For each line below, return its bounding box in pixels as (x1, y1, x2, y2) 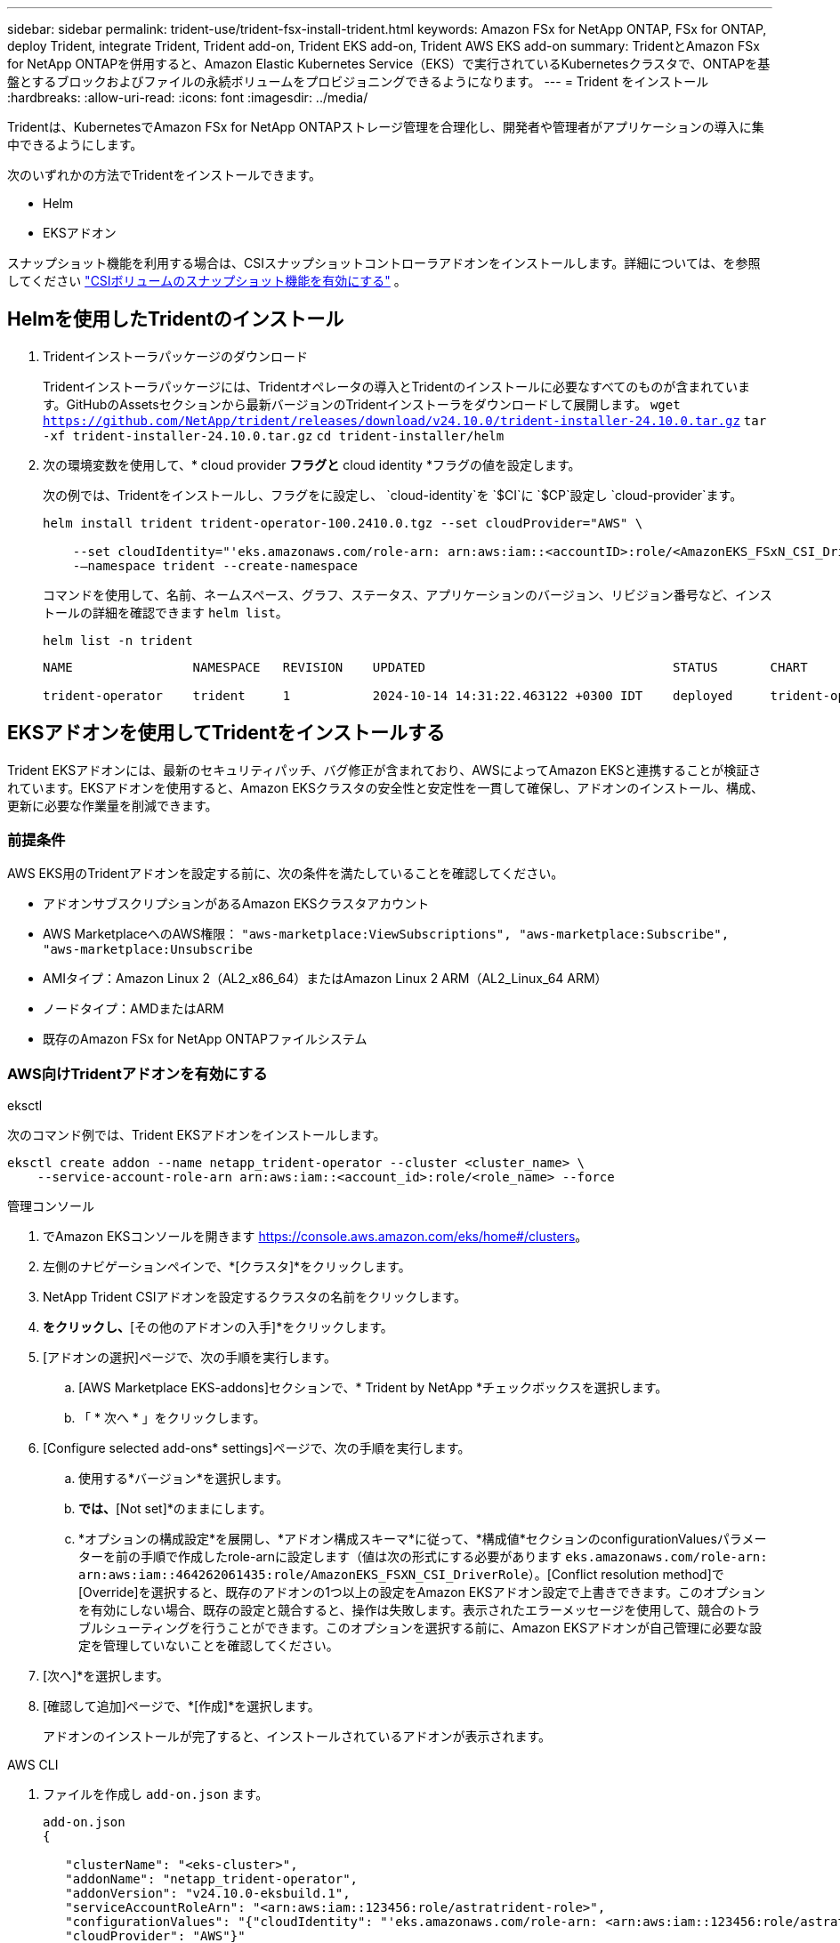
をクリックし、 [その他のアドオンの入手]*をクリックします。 (43, 1319, 393, 1335)
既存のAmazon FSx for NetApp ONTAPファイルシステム (43, 1031, 367, 1047)
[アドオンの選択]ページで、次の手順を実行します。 (43, 1350, 336, 1366)
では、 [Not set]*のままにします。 (78, 1501, 272, 1517)
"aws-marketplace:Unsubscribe (43, 942, 254, 957)
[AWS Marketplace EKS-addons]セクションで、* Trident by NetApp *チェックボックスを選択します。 (78, 1380, 668, 1396)
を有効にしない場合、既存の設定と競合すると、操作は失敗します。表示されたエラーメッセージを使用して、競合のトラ (78, 1602, 761, 1618)
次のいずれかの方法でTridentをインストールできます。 (7, 167, 321, 182)
